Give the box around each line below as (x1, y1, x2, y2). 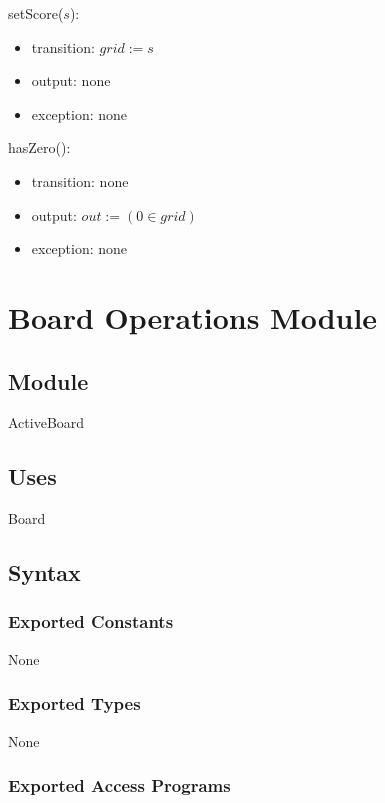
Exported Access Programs (8, 773, 231, 798)
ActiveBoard (8, 412, 85, 433)
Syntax (8, 557, 81, 588)
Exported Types (8, 691, 141, 716)
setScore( (8, 3, 64, 23)
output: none (31, 70, 111, 91)
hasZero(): (8, 137, 71, 158)
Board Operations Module (8, 296, 378, 337)
